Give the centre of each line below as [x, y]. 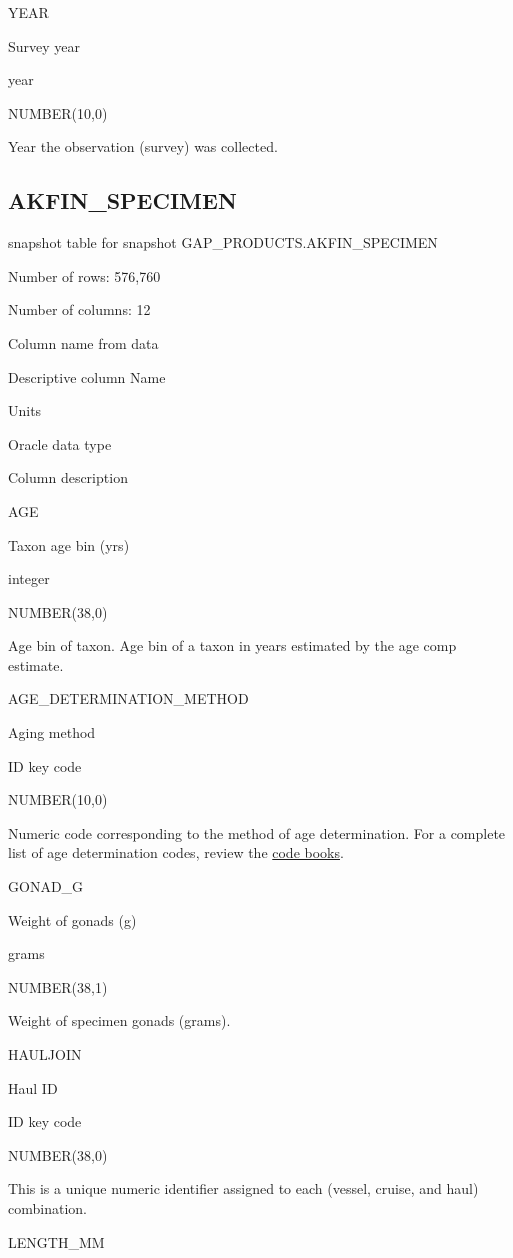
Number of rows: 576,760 [84, 275]
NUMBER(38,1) [58, 986]
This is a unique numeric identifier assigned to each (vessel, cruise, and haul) [243, 1188]
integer [29, 578]
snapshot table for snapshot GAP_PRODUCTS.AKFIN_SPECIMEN [223, 242]
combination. [47, 1207]
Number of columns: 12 [79, 309]
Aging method [52, 732]
